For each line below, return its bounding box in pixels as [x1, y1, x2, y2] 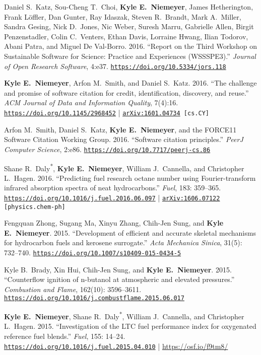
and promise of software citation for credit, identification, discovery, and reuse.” [4, 87, 249, 98]
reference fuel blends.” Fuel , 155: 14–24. [4, 330, 125, 341]
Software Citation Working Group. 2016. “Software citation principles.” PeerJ [4, 134, 243, 145]
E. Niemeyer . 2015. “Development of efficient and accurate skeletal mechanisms [4, 227, 256, 238]
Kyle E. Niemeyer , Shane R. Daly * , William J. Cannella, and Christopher [4, 310, 244, 321]
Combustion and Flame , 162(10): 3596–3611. [4, 283, 142, 294]
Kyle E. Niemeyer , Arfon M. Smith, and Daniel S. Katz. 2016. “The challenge [4, 78, 257, 88]
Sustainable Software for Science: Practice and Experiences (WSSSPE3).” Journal [4, 50, 256, 61]
